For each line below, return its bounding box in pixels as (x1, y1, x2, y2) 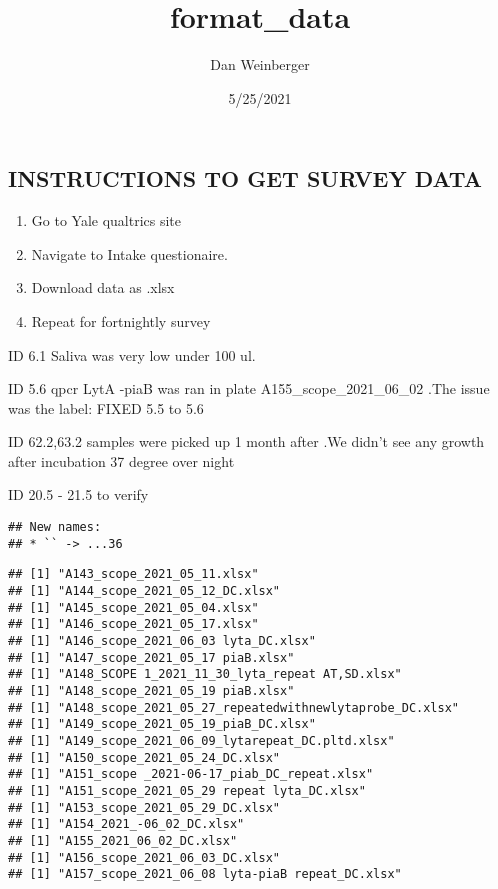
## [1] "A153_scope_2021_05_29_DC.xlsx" (8, 800, 281, 815)
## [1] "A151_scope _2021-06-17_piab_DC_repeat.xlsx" (8, 767, 374, 782)
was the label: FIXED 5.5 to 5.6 (8, 397, 204, 418)
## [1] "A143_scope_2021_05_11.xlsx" (8, 567, 259, 582)
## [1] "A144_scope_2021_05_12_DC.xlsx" (8, 584, 281, 599)
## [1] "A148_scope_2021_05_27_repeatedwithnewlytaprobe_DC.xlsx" (8, 700, 460, 715)
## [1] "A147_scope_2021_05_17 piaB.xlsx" (8, 650, 295, 665)
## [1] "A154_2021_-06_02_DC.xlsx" (8, 817, 245, 832)
